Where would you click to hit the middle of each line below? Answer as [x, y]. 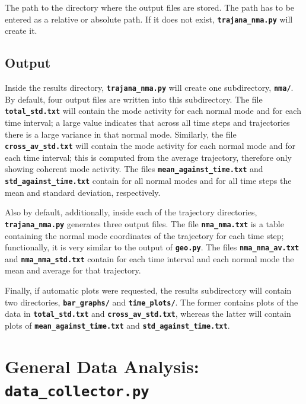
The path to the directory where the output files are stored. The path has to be [150, 7]
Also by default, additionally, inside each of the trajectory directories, [131, 212]
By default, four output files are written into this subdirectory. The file [134, 99]
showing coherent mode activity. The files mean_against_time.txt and [134, 169]
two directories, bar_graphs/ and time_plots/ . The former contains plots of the [152, 302]
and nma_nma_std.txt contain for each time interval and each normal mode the [149, 258]
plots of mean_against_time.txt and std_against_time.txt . [117, 325]
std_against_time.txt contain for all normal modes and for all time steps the [148, 181]
